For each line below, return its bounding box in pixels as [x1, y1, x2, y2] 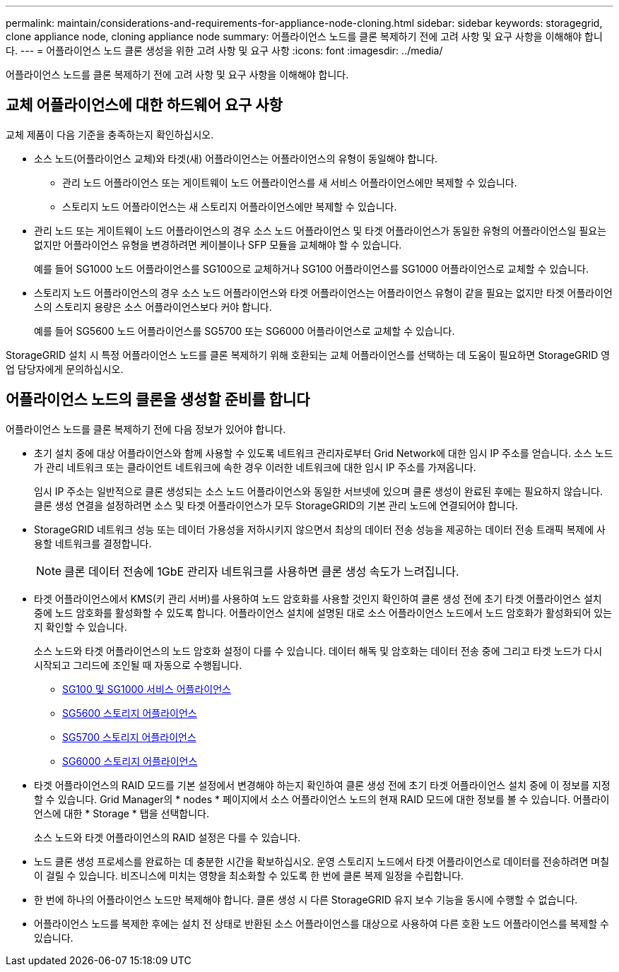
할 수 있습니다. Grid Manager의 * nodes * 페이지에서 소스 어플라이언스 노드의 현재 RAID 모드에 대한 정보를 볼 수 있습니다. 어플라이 [34, 793, 610, 805]
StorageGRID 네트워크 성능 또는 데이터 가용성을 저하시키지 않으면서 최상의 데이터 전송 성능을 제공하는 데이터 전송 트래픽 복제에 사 [34, 523, 606, 535]
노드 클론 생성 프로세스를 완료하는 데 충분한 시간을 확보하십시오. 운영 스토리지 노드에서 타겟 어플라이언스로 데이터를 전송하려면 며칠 [34, 855, 610, 867]
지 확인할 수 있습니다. [34, 620, 127, 633]
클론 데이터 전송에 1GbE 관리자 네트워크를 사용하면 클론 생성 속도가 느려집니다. [64, 564, 459, 579]
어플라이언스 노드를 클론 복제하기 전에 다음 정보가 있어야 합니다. [6, 422, 286, 435]
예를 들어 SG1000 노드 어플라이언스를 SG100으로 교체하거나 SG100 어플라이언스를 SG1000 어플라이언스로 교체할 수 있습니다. [34, 262, 589, 275]
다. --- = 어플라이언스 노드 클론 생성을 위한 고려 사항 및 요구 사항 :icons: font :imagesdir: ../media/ [6, 45, 443, 57]
